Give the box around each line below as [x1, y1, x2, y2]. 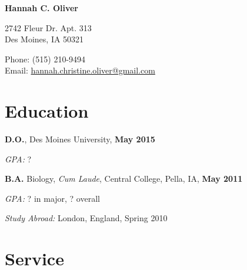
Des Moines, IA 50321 [5, 33, 84, 45]
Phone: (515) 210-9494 [5, 52, 86, 65]
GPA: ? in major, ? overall [5, 192, 100, 204]
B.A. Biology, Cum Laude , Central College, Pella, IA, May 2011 [5, 172, 243, 185]
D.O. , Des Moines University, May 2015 [5, 133, 155, 145]
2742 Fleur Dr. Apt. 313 [5, 21, 92, 34]
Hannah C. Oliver [5, 2, 79, 14]
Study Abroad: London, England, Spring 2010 [5, 212, 168, 224]
